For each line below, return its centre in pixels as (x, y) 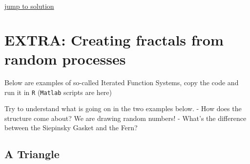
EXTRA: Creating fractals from (114, 39)
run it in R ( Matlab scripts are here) (58, 92)
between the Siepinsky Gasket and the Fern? (71, 128)
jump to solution (29, 6)
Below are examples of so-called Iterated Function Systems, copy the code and (122, 82)
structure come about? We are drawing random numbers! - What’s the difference (125, 118)
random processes (65, 59)
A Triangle (32, 154)
